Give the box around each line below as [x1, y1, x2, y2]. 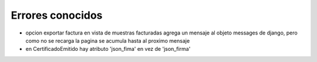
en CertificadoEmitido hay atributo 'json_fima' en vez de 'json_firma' [25, 46, 191, 53]
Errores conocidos [11, 9, 103, 22]
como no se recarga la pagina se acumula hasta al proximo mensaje [25, 37, 190, 44]
